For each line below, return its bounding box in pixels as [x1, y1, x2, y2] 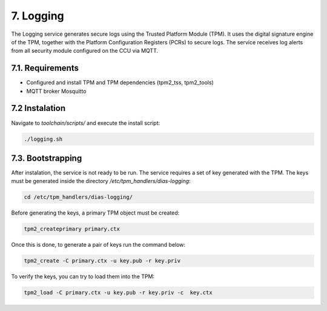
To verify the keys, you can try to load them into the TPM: [11, 273, 154, 280]
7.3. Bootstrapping [11, 153, 82, 163]
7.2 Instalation [11, 103, 66, 113]
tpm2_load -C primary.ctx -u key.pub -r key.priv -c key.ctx [24, 289, 213, 296]
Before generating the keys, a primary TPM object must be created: [11, 209, 180, 216]
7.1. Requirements [11, 63, 79, 73]
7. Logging [11, 9, 65, 22]
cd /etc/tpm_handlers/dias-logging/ [24, 194, 133, 201]
